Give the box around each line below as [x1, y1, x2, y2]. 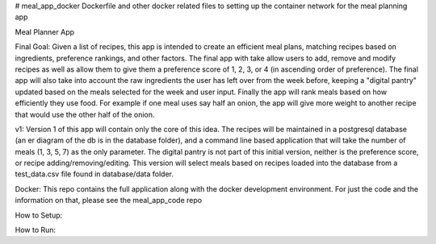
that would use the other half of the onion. [15, 110, 155, 119]
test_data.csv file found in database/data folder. [15, 169, 174, 179]
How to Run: [15, 225, 57, 235]
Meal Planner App [15, 27, 75, 36]
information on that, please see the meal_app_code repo [15, 196, 202, 205]
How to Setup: [15, 210, 63, 220]
